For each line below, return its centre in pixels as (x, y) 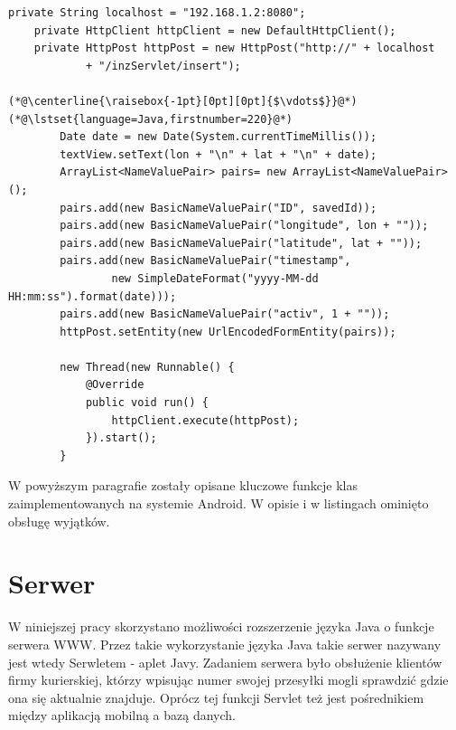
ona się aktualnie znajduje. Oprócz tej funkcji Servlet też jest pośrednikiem (216, 697)
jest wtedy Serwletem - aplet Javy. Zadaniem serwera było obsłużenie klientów (225, 662)
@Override (115, 385)
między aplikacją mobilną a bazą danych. (122, 715)
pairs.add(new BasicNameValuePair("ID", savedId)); (219, 208)
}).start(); (121, 438)
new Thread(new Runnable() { (147, 367)
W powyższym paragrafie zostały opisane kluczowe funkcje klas (183, 485)
